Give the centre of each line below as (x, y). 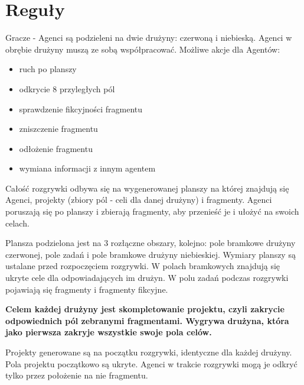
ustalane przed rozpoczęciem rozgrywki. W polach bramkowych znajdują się (143, 266)
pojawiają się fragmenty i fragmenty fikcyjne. (87, 289)
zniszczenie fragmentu (58, 129)
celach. (17, 223)
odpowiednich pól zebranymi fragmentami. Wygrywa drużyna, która (147, 320)
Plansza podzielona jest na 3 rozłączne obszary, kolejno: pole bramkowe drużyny (151, 243)
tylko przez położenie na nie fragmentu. (77, 375)
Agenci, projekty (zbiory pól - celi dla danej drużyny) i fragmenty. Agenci (139, 200)
